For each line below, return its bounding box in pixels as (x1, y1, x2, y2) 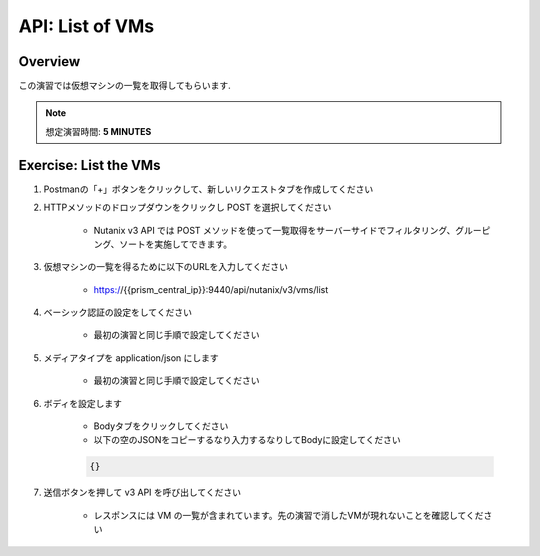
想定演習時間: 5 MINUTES (45, 125, 152, 137)
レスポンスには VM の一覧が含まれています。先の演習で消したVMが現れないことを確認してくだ (93, 509, 484, 521)
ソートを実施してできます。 (119, 238, 233, 250)
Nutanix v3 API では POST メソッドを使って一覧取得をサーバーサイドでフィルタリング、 (93, 224, 456, 236)
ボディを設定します (43, 397, 123, 409)
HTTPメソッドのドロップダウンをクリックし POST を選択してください (43, 201, 332, 214)
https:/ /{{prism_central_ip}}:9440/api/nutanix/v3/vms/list (93, 283, 329, 295)
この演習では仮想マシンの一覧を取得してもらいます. (18, 80, 231, 92)
